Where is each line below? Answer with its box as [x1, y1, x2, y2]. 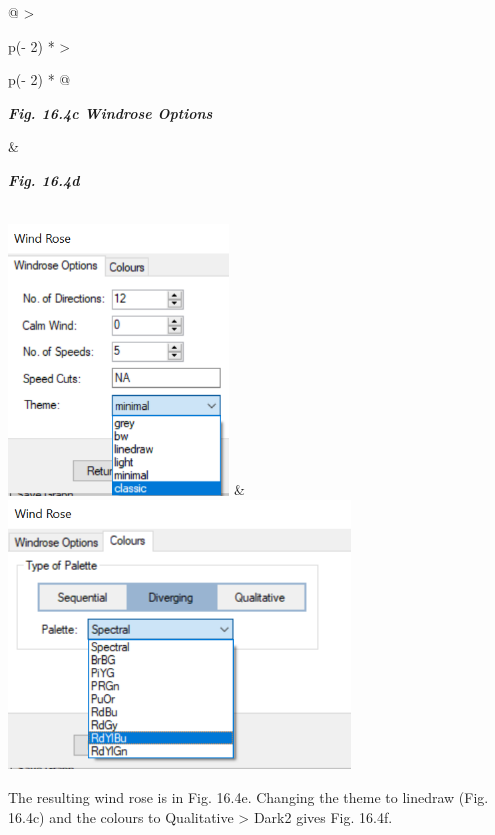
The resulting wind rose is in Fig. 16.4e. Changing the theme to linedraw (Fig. [8, 787, 489, 808]
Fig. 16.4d [8, 169, 80, 190]
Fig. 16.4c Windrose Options [8, 102, 213, 123]
